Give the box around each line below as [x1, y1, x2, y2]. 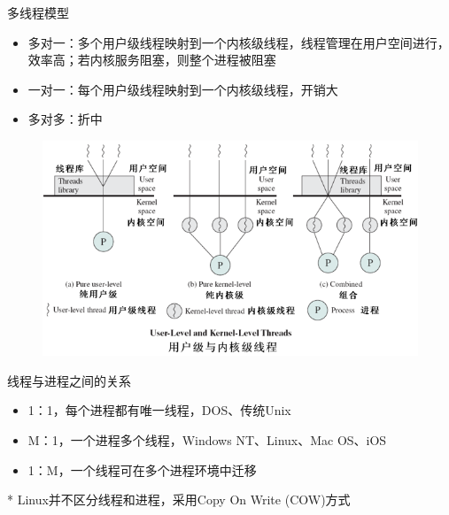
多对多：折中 [27, 110, 103, 128]
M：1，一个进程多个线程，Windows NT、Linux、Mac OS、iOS [27, 430, 387, 449]
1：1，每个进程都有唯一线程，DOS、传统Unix [27, 401, 291, 419]
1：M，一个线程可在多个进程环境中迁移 [27, 460, 257, 479]
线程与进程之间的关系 [7, 371, 131, 389]
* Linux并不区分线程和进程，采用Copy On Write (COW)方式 [7, 490, 351, 509]
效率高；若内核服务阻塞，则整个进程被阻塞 [27, 50, 276, 69]
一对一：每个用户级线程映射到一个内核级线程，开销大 [27, 80, 338, 98]
